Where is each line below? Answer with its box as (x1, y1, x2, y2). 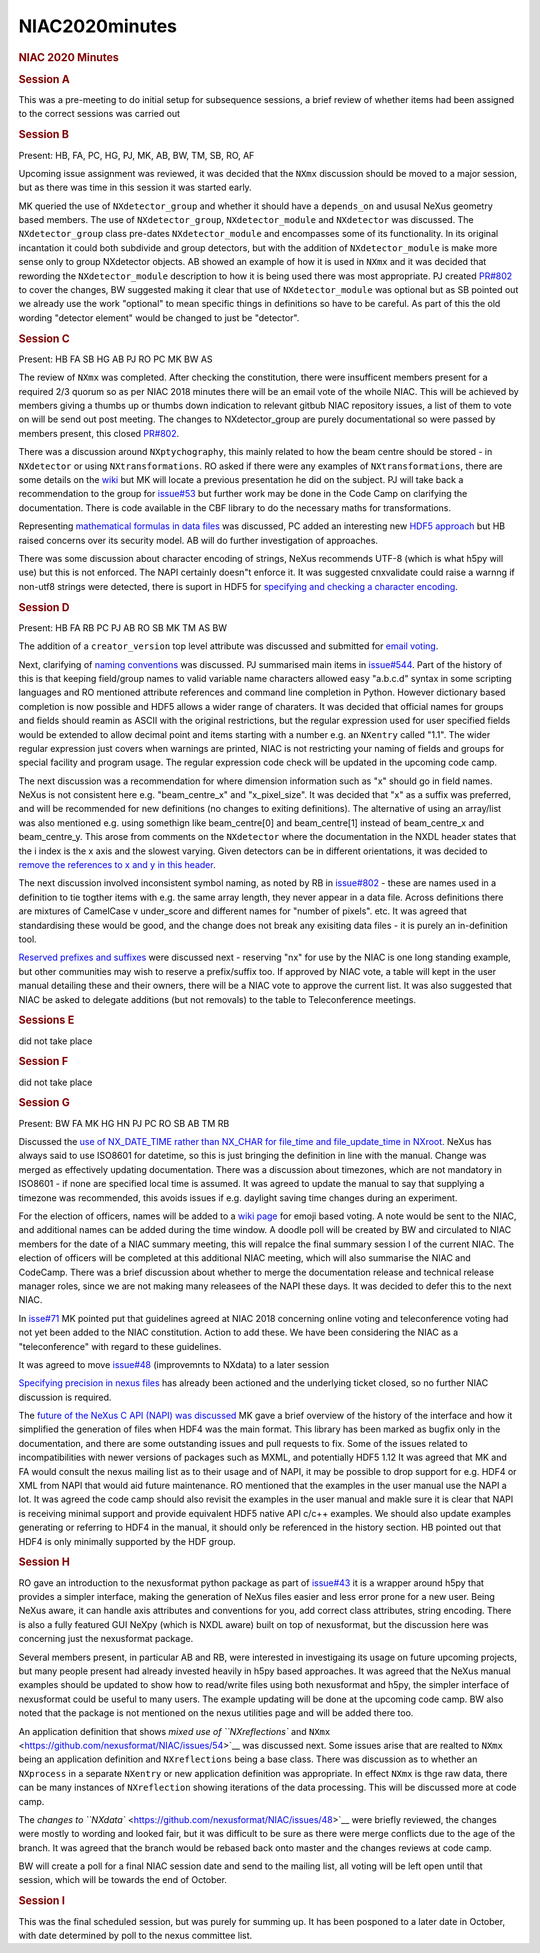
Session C (18, 331, 70, 345)
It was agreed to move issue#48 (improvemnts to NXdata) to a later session (18, 1358, 330, 1370)
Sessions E (18, 1013, 75, 1027)
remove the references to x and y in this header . (18, 859, 216, 871)
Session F (18, 1055, 69, 1069)
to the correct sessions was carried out (18, 108, 180, 120)
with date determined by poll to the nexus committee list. (18, 1929, 253, 1941)
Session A (18, 72, 70, 86)
